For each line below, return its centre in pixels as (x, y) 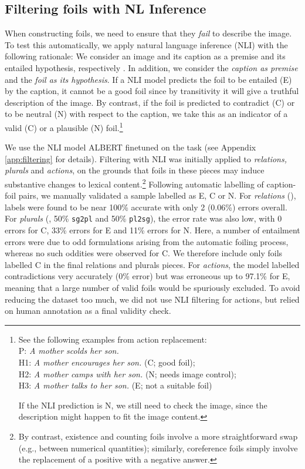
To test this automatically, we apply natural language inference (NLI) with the (146, 44)
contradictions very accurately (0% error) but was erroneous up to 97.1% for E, (148, 276)
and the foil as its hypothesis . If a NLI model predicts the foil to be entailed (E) (148, 79)
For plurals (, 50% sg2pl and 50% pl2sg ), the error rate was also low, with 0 (143, 218)
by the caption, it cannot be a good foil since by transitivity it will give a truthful (152, 91)
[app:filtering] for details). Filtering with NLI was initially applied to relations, (146, 158)
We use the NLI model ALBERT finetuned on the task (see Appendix (131, 147)
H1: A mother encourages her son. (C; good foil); (107, 362)
